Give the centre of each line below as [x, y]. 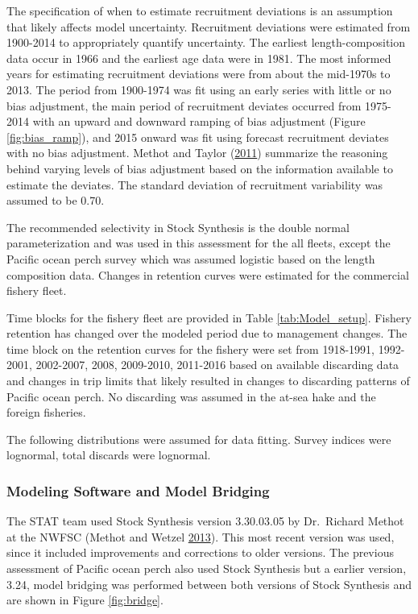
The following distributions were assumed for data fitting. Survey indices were [199, 439]
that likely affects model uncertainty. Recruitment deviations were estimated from [209, 26]
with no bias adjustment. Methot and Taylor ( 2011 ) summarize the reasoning [197, 153]
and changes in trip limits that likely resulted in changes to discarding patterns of [208, 381]
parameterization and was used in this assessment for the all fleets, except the [199, 243]
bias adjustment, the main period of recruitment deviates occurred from [184, 105]
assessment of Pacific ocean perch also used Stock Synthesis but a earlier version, [207, 568]
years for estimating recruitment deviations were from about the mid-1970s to [199, 74]
